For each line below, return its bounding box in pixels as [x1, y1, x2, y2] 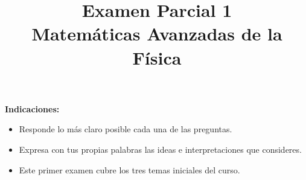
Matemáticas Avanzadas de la [31, 21, 282, 46]
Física [132, 45, 182, 69]
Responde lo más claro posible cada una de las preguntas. [19, 123, 232, 135]
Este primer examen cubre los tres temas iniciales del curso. [19, 163, 240, 176]
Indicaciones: [5, 102, 60, 115]
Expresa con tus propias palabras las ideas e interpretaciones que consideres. [19, 143, 302, 155]
